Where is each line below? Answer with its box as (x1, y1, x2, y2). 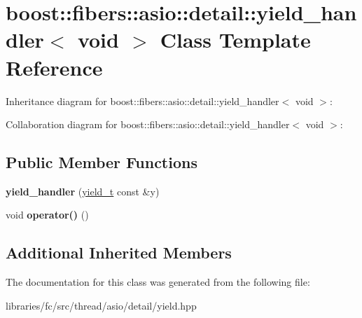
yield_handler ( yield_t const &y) (6, 184, 160, 198)
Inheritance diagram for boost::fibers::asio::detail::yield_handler (6, 93, 279, 108)
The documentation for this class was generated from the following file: (6, 275, 310, 289)
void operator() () (6, 207, 89, 222)
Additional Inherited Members (6, 242, 232, 263)
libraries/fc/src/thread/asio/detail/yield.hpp (6, 298, 197, 312)
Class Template (160, 25, 311, 54)
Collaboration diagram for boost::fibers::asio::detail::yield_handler (6, 117, 290, 132)
